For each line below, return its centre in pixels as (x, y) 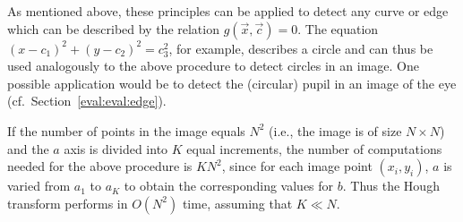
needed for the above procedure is (100, 166)
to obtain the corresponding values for (229, 186)
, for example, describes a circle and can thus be (301, 48)
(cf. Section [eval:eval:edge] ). (87, 101)
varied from (39, 186)
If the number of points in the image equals (126, 130)
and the (28, 148)
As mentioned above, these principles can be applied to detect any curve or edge (228, 11)
